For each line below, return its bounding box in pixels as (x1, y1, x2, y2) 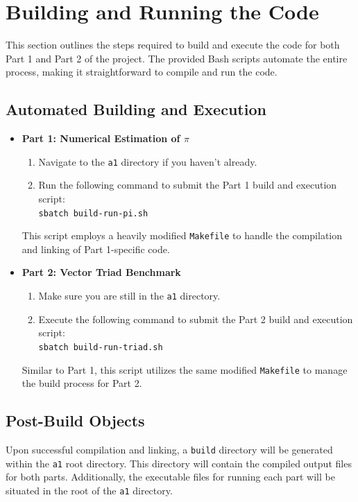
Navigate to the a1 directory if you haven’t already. (38, 154, 257, 168)
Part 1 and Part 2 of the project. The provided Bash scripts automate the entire (6, 51, 348, 65)
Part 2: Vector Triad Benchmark (22, 265, 181, 279)
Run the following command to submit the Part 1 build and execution (38, 178, 337, 192)
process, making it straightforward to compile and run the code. (6, 64, 278, 79)
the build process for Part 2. (22, 376, 142, 390)
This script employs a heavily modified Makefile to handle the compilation (22, 228, 343, 243)
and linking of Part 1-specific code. (22, 241, 170, 256)
